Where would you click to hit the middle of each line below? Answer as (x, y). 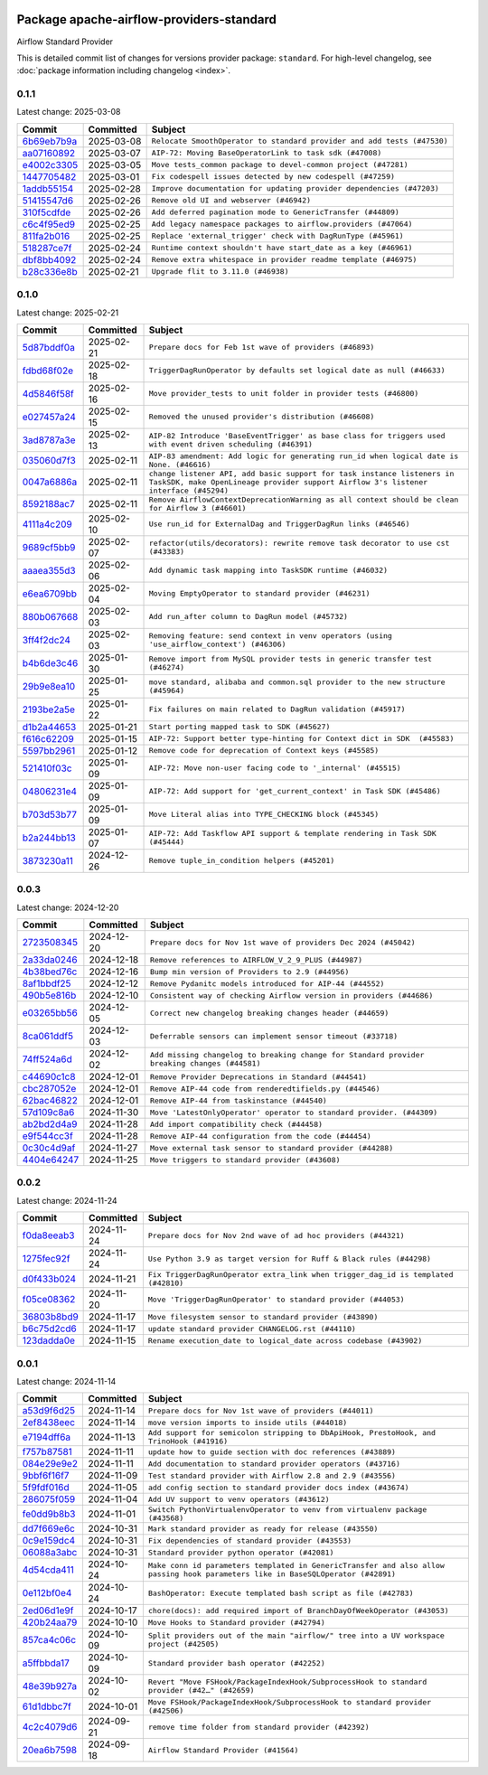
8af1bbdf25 (47, 983)
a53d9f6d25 (49, 1411)
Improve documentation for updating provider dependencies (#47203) (296, 188)
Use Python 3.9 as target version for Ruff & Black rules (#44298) (290, 1258)
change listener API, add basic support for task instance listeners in (301, 473)
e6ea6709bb (49, 594)
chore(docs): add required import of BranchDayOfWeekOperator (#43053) (298, 1610)
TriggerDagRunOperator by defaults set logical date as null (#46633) (297, 371)
